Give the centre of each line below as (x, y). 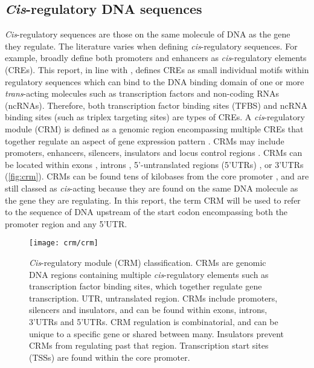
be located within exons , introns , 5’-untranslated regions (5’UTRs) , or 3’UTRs (154, 164)
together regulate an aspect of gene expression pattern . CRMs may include (145, 140)
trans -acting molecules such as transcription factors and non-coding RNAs (142, 93)
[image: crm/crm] (64, 243)
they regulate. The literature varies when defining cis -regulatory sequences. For (151, 46)
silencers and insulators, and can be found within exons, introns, (148, 310)
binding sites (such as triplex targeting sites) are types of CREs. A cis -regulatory (155, 117)
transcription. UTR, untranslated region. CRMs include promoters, (153, 298)
